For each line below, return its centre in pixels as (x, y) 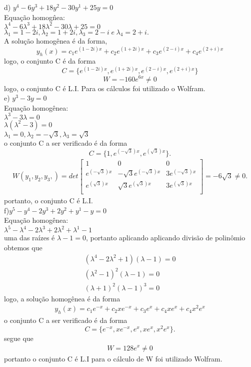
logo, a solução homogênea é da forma (62, 298)
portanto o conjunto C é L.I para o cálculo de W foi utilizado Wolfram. (113, 358)
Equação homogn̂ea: (34, 17)
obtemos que (23, 248)
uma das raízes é (29, 238)
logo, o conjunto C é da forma (50, 61)
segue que (19, 338)
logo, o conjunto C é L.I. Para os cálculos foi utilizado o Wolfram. (105, 88)
